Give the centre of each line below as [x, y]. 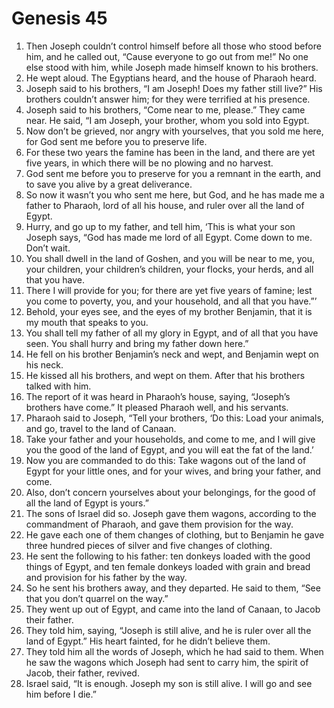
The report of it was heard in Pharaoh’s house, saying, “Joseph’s [158, 396]
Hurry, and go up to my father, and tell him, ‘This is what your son [160, 226]
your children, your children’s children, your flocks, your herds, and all [169, 269]
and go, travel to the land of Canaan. [101, 428]
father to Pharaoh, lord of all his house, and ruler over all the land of [165, 205]
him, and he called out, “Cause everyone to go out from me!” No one [167, 56]
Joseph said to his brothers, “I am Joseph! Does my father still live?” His [174, 88]
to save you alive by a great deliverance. [109, 184]
